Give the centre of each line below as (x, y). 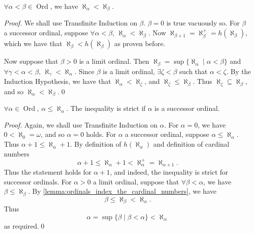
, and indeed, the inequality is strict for (169, 172)
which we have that (33, 43)
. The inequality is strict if (106, 108)
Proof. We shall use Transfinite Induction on (71, 23)
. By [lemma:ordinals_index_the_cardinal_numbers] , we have (122, 191)
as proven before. (140, 43)
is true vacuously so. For (203, 23)
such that (194, 71)
